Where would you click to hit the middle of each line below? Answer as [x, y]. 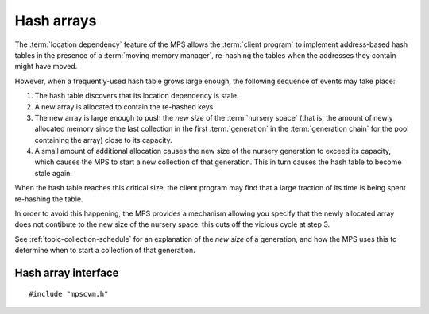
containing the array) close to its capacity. [103, 140]
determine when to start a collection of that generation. [105, 251]
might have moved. [46, 67]
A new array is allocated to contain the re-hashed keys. [125, 106]
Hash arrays [56, 21]
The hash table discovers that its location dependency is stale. [137, 96]
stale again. [54, 173]
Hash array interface [67, 273]
